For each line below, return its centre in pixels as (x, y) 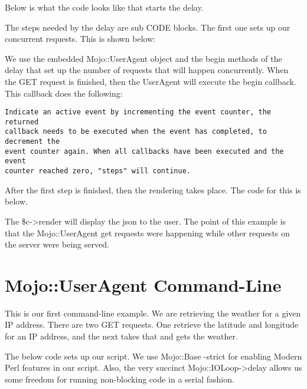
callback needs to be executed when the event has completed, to (136, 132)
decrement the (32, 142)
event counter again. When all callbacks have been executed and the (144, 151)
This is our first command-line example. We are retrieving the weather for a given (153, 313)
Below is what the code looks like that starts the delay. (104, 7)
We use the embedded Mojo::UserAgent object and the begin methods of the (143, 58)
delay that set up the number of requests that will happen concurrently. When (147, 70)
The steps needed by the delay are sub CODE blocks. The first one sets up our (148, 27)
